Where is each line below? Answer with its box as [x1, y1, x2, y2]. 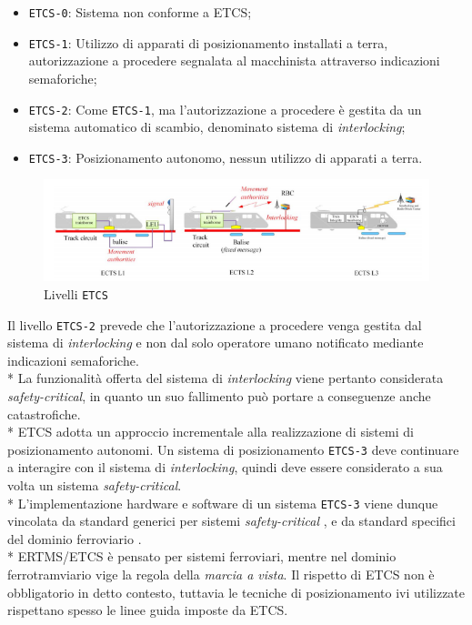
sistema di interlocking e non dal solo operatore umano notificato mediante [7, 333, 424, 352]
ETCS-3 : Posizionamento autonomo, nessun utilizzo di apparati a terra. [28, 147, 423, 166]
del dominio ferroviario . [7, 529, 142, 548]
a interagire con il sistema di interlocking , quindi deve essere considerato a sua [7, 458, 443, 477]
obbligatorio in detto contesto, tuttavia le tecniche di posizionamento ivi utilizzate [7, 582, 466, 601]
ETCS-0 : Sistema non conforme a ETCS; [28, 3, 252, 21]
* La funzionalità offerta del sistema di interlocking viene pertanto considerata [7, 368, 444, 388]
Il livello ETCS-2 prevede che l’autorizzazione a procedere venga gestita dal [7, 315, 422, 334]
